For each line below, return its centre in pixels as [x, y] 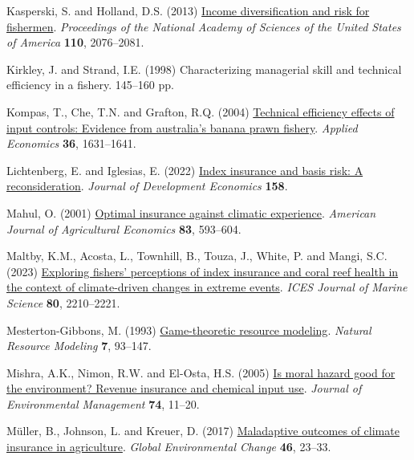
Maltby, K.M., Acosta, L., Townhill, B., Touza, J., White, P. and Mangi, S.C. [197, 256]
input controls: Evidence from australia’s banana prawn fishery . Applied [182, 127]
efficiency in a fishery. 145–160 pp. [90, 85]
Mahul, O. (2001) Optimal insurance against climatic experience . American [191, 212]
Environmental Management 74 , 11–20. [103, 403]
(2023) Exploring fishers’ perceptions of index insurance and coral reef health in [203, 271]
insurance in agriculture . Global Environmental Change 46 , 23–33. [169, 447]
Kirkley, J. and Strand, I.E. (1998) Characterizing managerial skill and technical [204, 69]
